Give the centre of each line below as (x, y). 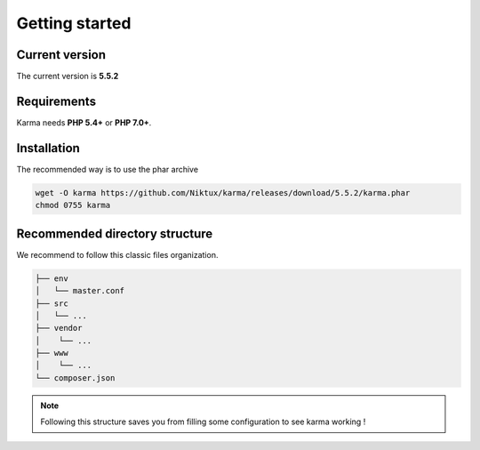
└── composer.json (75, 378)
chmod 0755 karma (73, 205)
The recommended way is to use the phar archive (108, 169)
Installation (48, 148)
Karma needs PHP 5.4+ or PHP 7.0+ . (84, 122)
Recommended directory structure (115, 233)
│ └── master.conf (80, 291)
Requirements (56, 101)
